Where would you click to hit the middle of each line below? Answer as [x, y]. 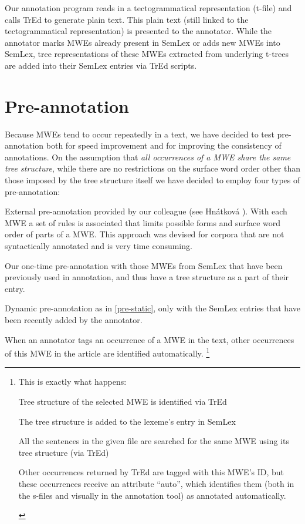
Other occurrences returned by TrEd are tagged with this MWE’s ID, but [151, 472]
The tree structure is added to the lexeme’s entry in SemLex [127, 421]
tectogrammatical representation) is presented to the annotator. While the [138, 31]
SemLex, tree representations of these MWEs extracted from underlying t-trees [147, 54]
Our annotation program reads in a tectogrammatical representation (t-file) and [148, 8]
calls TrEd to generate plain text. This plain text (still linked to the [127, 19]
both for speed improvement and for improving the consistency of [164, 145]
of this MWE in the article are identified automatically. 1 [107, 352]
